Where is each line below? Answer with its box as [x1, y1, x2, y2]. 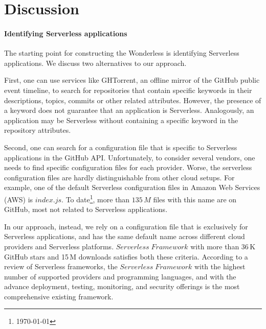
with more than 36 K [190, 241, 256, 251]
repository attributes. [4, 125, 71, 135]
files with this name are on [153, 194, 237, 204]
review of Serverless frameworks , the [4, 261, 118, 272]
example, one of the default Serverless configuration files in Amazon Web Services [4, 182, 260, 193]
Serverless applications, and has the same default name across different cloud [4, 231, 245, 242]
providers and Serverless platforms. [4, 241, 114, 251]
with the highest [194, 261, 246, 272]
